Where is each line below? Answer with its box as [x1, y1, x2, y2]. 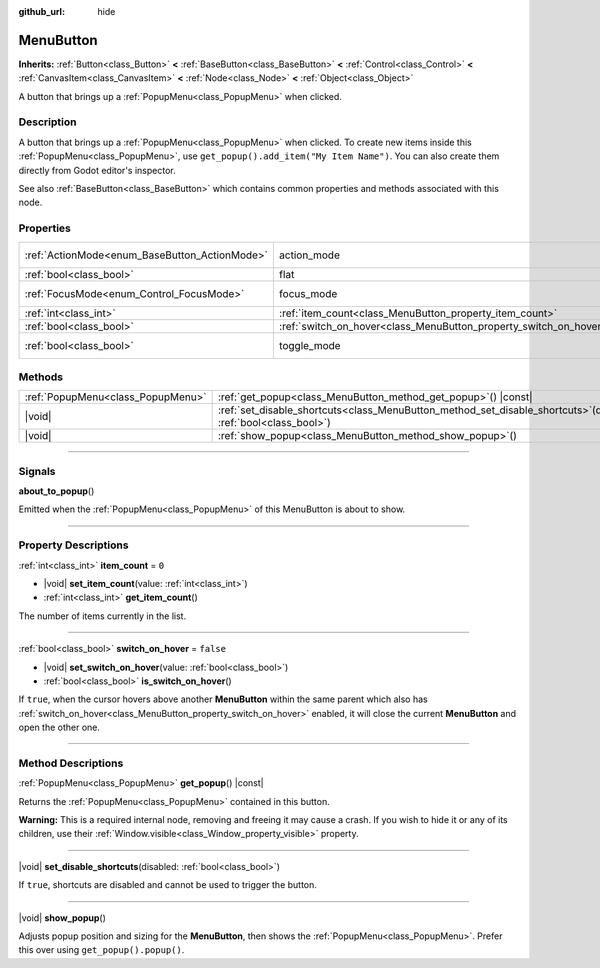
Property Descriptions [18, 538, 129, 552]
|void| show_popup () [18, 911, 107, 924]
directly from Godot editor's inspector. [18, 164, 176, 176]
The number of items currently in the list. [18, 610, 187, 622]
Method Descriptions [18, 756, 124, 770]
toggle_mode [278, 338, 341, 352]
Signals [18, 464, 56, 478]
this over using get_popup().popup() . [18, 944, 185, 956]
